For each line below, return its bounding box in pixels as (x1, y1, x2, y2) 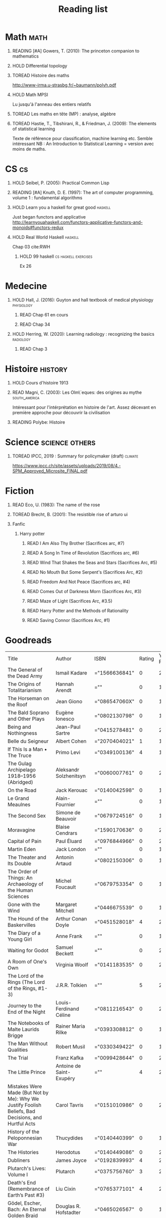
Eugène (55, 709, 74, 716)
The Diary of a (7, 929, 41, 936)
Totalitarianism (7, 686, 42, 693)
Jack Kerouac (55, 786, 88, 793)
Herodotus (55, 1148, 81, 1155)
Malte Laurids (7, 1026, 40, 1033)
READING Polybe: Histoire (12, 419, 65, 425)
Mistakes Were (7, 1083, 42, 1090)
